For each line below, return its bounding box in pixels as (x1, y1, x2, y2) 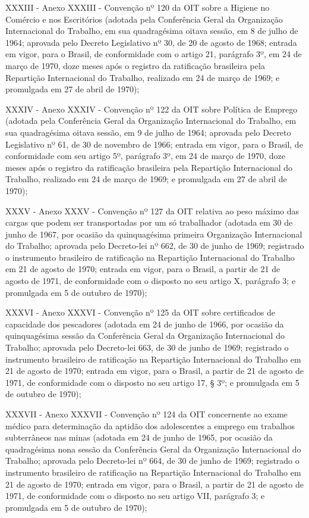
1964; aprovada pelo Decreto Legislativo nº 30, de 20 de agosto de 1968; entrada (5, 36, 297, 48)
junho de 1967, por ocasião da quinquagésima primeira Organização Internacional (5, 227, 302, 240)
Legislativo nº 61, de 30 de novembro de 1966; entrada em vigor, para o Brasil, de (5, 138, 303, 150)
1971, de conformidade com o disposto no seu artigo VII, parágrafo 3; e (5, 489, 265, 502)
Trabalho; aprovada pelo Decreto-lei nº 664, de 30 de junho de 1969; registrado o (5, 454, 299, 467)
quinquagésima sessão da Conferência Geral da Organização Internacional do (5, 329, 285, 342)
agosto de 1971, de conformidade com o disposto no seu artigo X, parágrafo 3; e (5, 274, 296, 287)
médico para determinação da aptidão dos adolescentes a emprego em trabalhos (5, 419, 295, 432)
